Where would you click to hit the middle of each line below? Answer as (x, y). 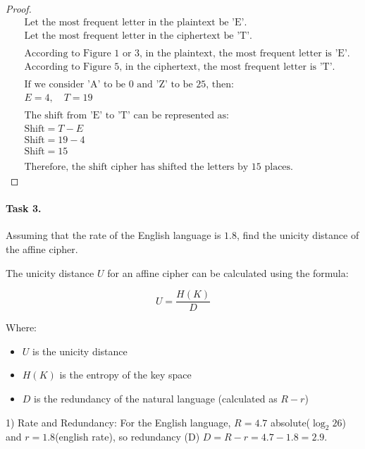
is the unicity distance (80, 351)
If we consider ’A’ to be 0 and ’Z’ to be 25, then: (129, 84)
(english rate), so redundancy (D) (128, 437)
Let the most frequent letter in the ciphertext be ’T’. (138, 36)
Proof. (19, 8)
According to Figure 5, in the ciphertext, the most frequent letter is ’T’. (180, 67)
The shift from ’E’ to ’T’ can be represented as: (127, 115)
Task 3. (24, 208)
